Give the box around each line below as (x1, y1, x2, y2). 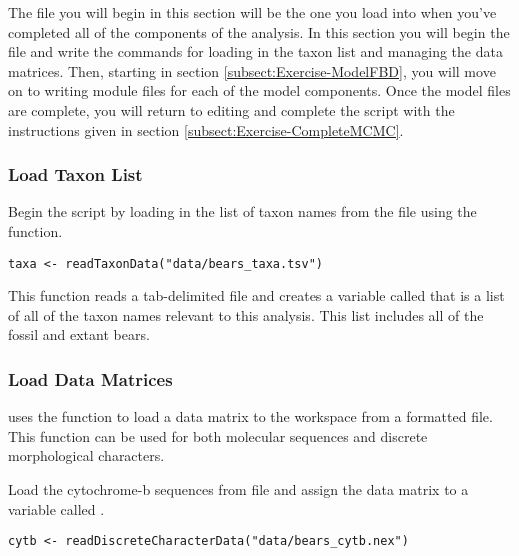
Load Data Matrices (8, 366, 173, 391)
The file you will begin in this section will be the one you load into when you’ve (8, 2, 497, 22)
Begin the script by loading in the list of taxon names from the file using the (8, 201, 477, 222)
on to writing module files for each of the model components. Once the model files (8, 80, 511, 101)
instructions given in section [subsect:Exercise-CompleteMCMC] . (8, 119, 404, 140)
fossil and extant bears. (8, 324, 150, 345)
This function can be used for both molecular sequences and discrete (8, 425, 428, 446)
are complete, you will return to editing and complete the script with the (8, 99, 455, 120)
